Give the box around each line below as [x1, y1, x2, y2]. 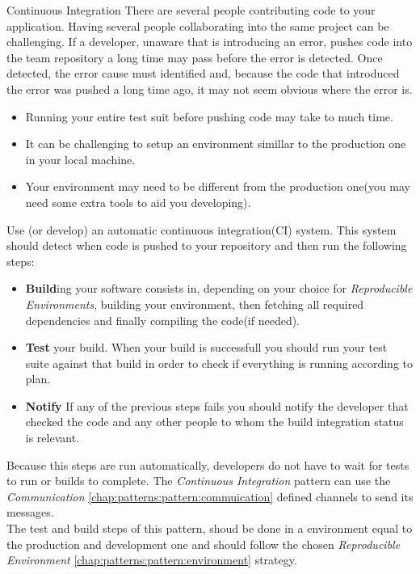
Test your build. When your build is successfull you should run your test [25, 339, 388, 356]
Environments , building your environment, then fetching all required [25, 295, 364, 312]
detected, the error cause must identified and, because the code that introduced [6, 65, 400, 82]
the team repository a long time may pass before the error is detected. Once [6, 49, 383, 65]
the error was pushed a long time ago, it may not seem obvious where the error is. [6, 80, 413, 97]
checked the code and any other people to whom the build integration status [25, 413, 404, 430]
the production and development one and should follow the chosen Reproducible [6, 535, 401, 552]
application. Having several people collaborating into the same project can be [6, 17, 389, 34]
